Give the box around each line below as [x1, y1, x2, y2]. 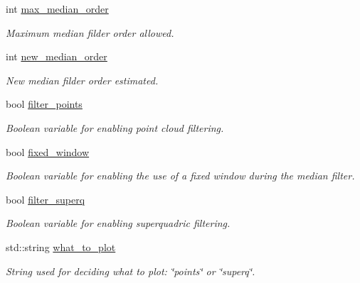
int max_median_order [6, 1, 109, 16]
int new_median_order [6, 49, 107, 64]
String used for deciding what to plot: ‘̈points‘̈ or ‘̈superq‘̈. [6, 263, 255, 278]
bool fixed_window [6, 144, 90, 159]
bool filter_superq [6, 192, 85, 206]
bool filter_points [6, 96, 83, 111]
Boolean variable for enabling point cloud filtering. [6, 120, 224, 135]
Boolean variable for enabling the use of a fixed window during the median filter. [6, 168, 355, 183]
